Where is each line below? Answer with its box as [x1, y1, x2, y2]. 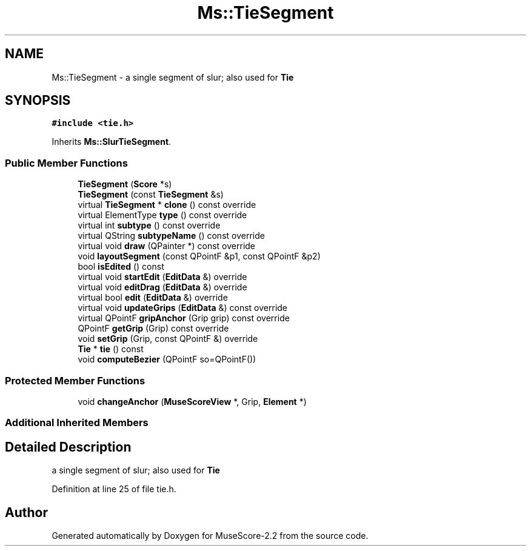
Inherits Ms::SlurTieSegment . [52, 136, 172, 147]
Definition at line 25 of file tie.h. [52, 484, 176, 495]
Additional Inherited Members [5, 416, 149, 429]
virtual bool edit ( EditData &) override [78, 292, 228, 303]
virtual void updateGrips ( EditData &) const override [78, 302, 288, 313]
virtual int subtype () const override [78, 220, 221, 231]
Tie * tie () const [78, 344, 144, 355]
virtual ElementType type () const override [78, 210, 247, 221]
